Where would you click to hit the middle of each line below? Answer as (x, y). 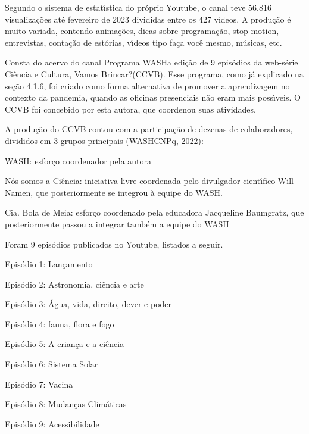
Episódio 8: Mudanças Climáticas (66, 404)
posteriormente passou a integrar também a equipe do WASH (117, 224)
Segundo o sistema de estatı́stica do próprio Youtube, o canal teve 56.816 (138, 7)
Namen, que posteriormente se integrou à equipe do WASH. (114, 192)
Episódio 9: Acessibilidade (52, 424)
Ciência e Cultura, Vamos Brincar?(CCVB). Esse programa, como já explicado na (154, 74)
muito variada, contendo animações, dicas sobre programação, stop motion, (142, 31)
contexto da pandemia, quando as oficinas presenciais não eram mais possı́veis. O (153, 97)
